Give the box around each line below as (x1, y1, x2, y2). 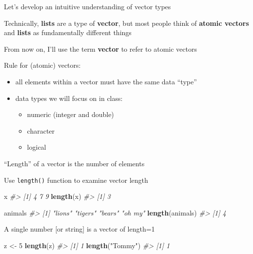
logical (27, 142, 46, 152)
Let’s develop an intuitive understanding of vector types (4, 1, 171, 11)
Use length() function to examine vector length (4, 175, 148, 185)
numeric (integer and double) (27, 109, 114, 119)
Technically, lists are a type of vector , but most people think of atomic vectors (4, 18, 249, 28)
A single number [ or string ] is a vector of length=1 (4, 224, 155, 234)
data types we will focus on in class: (15, 93, 123, 103)
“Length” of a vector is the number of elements (4, 158, 145, 168)
